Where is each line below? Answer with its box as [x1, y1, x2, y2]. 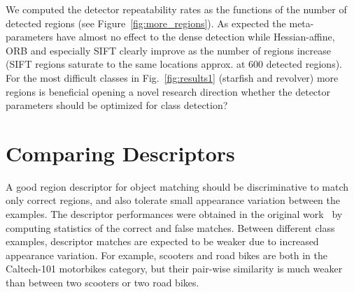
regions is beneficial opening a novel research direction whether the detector [6, 84, 331, 98]
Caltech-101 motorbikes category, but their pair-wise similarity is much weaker [6, 261, 343, 276]
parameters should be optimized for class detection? [6, 98, 228, 112]
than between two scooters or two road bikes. [6, 275, 199, 290]
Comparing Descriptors [6, 138, 235, 167]
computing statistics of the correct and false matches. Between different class [6, 220, 335, 235]
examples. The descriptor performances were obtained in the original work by [6, 207, 343, 221]
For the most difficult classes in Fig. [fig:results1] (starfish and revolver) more [6, 70, 339, 85]
